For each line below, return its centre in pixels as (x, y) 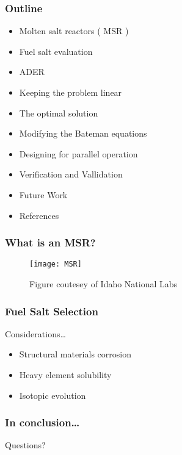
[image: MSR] (56, 264)
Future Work (43, 194)
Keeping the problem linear (71, 92)
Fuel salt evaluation (56, 51)
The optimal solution (59, 113)
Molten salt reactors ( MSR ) (74, 31)
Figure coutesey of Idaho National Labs (104, 284)
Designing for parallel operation (78, 153)
